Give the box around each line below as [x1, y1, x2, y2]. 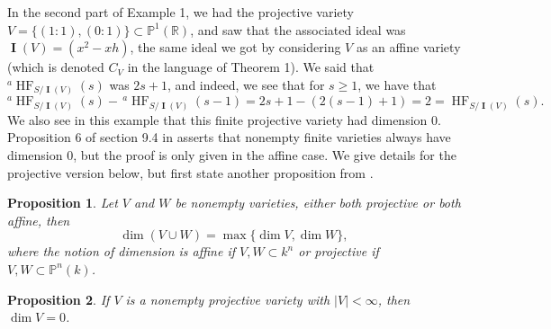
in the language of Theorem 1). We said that [127, 58, 375, 76]
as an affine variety [356, 38, 461, 57]
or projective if [298, 242, 379, 261]
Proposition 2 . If [7, 289, 110, 308]
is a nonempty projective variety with [125, 289, 330, 308]
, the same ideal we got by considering [130, 38, 341, 57]
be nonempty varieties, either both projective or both [175, 193, 461, 212]
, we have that [357, 75, 437, 93]
